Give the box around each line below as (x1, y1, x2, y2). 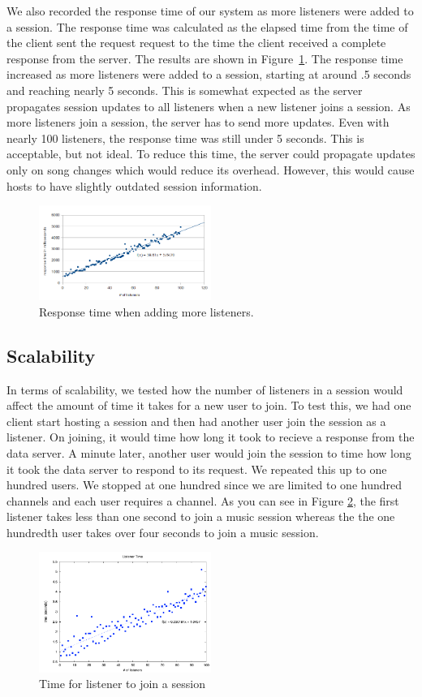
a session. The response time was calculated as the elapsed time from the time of (6, 18, 408, 35)
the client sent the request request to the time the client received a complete (6, 34, 386, 51)
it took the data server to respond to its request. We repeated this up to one (6, 460, 387, 477)
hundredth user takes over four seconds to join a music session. (6, 523, 319, 540)
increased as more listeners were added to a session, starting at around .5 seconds (6, 66, 411, 83)
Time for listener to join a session (39, 675, 205, 692)
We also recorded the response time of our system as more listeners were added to (6, 2, 414, 19)
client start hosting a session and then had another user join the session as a (6, 412, 386, 429)
